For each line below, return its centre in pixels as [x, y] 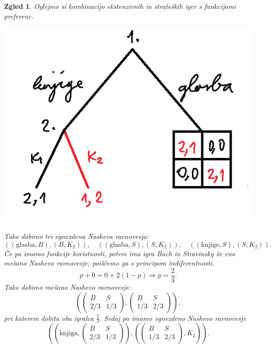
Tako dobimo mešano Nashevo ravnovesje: [68, 287]
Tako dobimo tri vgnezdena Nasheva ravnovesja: [77, 236]
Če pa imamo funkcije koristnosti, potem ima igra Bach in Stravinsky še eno [120, 253]
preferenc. [19, 16]
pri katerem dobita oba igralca [49, 318]
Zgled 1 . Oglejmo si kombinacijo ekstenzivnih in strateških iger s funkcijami [120, 6]
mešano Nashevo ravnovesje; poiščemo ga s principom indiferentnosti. [109, 263]
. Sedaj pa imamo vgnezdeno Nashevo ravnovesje [173, 318]
